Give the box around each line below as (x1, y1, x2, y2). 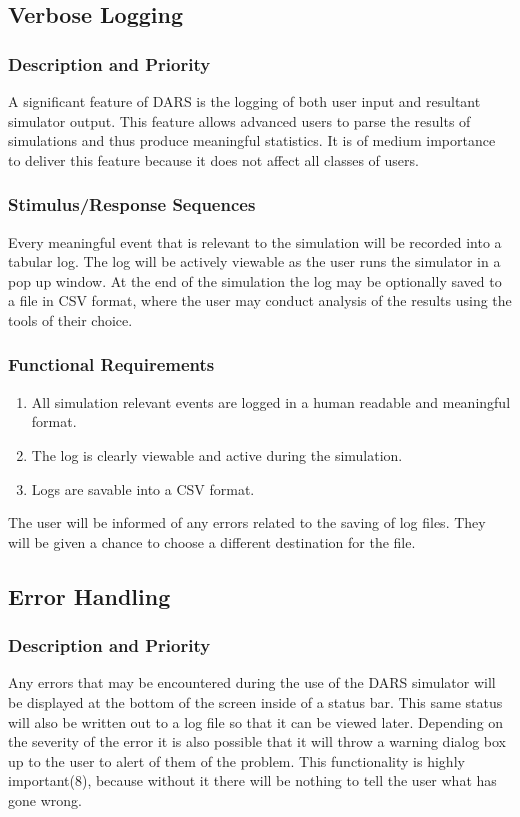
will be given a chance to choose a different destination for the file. (8, 531, 416, 552)
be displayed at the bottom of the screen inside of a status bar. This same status (8, 691, 503, 712)
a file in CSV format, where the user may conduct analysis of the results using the (8, 290, 512, 311)
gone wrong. (8, 789, 82, 810)
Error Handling (8, 580, 171, 611)
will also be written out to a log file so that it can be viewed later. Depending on (8, 711, 504, 732)
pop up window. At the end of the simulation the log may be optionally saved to (8, 270, 502, 291)
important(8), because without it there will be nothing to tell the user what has (8, 770, 497, 791)
